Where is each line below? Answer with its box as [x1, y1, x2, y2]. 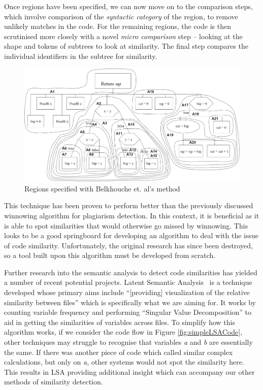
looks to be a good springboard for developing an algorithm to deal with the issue [4, 230, 259, 241]
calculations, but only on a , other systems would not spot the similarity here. [4, 356, 244, 367]
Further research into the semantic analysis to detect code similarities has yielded [4, 267, 257, 277]
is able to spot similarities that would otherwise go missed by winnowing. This [4, 220, 248, 231]
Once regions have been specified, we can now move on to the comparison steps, [4, 1, 253, 11]
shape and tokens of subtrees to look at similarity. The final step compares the [4, 41, 248, 51]
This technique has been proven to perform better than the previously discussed [4, 200, 253, 211]
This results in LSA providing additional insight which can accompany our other [4, 366, 255, 377]
